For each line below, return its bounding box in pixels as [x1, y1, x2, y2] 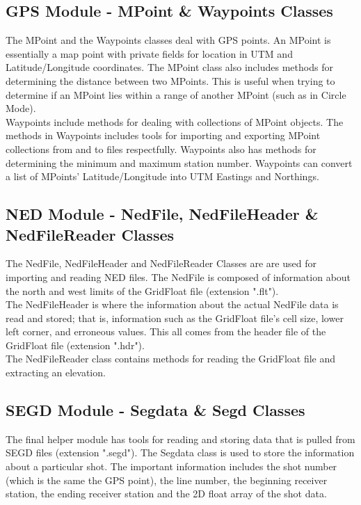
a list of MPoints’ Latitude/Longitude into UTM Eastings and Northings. [6, 169, 319, 184]
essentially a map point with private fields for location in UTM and [6, 46, 293, 61]
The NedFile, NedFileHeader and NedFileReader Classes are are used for [6, 256, 316, 271]
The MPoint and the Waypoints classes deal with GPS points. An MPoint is [6, 33, 331, 47]
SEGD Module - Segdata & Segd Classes [6, 399, 305, 421]
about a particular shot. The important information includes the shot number [6, 459, 337, 474]
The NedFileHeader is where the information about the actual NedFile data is [6, 297, 339, 312]
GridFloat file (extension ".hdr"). [6, 337, 145, 352]
